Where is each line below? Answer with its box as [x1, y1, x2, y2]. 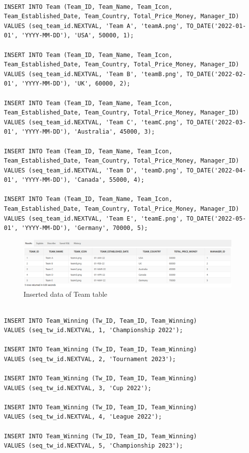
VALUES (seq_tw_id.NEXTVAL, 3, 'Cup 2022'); [4, 384, 151, 392]
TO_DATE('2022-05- [186, 215, 246, 222]
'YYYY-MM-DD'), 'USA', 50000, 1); [21, 32, 134, 39]
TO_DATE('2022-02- [186, 70, 246, 78]
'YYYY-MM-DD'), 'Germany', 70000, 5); [21, 225, 148, 232]
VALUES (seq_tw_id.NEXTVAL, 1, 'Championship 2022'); [4, 327, 183, 334]
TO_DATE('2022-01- [186, 22, 246, 29]
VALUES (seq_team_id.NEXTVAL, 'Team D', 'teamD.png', [4, 167, 183, 174]
